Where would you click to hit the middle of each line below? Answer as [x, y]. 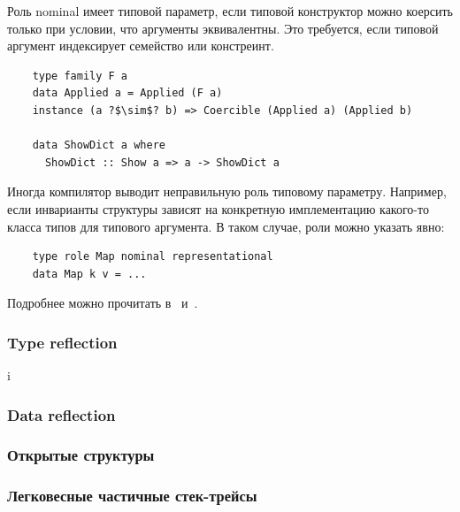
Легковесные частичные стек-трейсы [132, 496]
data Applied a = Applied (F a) [127, 93]
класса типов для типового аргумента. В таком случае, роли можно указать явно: [226, 226]
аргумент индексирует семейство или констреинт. [141, 46]
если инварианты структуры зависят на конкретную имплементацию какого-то [218, 208]
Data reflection [61, 414]
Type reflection [62, 342]
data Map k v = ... [89, 274]
